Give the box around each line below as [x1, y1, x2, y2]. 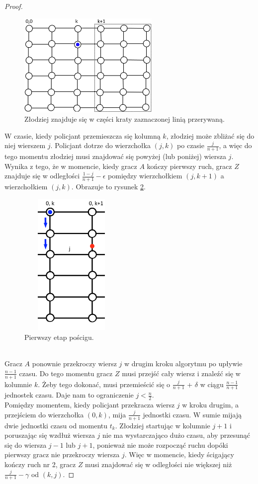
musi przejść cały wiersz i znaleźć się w [122, 368, 241, 378]
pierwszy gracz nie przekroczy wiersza [4, 449, 120, 460]
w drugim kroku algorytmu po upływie [124, 358, 243, 369]
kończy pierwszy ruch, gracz [147, 161, 232, 171]
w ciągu [200, 379, 224, 389]
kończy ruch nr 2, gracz [4, 459, 76, 469]
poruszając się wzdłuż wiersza [4, 430, 95, 440]
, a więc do [219, 140, 252, 151]
